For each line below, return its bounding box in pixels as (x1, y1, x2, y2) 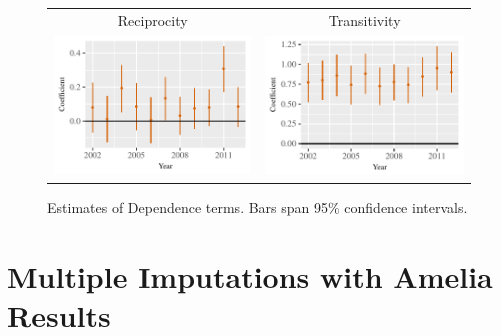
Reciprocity (117, 9, 188, 30)
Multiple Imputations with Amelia (7, 255, 493, 296)
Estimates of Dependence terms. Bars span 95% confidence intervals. (47, 196, 468, 217)
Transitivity (328, 9, 401, 30)
